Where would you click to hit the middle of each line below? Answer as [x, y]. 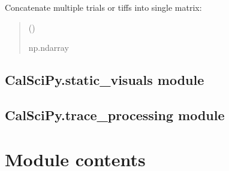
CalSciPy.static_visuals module [105, 80]
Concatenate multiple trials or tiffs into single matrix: [103, 7]
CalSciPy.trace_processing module [115, 114]
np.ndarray [49, 48]
